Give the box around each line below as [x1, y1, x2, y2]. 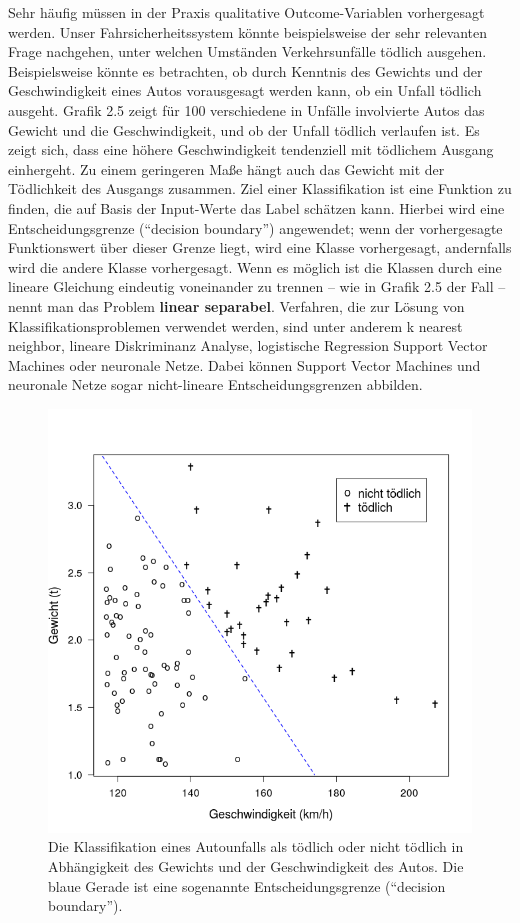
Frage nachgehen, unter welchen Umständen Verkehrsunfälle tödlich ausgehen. [8, 41, 487, 62]
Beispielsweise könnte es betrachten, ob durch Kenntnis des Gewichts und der [8, 60, 483, 81]
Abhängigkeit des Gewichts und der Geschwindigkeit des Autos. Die [48, 856, 464, 877]
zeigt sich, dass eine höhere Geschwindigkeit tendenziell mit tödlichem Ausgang [8, 139, 494, 160]
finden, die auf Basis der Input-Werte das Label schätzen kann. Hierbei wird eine [8, 197, 505, 218]
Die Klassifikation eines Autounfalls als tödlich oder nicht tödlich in [48, 836, 464, 857]
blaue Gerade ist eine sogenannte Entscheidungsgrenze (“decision [48, 875, 446, 896]
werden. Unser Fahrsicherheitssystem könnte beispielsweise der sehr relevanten [8, 21, 488, 42]
